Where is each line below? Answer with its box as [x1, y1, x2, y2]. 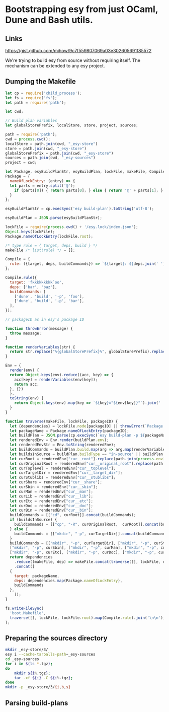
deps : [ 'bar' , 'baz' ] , [10, 284, 57, 290]
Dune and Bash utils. [5, 14, 93, 26]
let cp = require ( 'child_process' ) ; [5, 91, 82, 96]
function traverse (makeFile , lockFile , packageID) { [5, 419, 118, 424]
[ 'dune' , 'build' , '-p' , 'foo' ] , [14, 294, 84, 299]
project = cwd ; [5, 160, 37, 165]
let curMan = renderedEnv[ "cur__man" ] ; [10, 489, 94, 494]
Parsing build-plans [5, 698, 68, 707]
